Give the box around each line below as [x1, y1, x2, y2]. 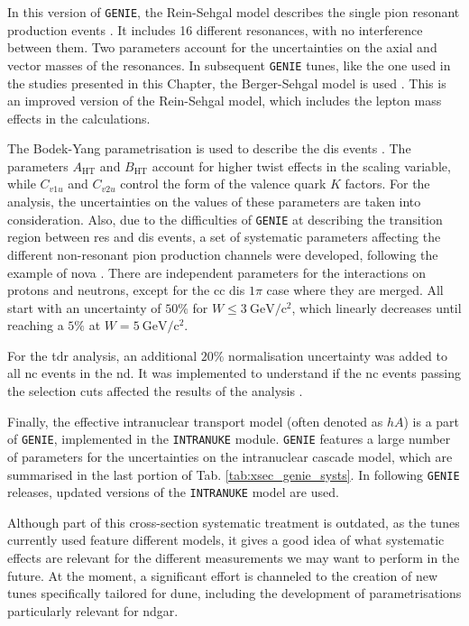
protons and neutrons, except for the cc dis [7, 281, 245, 299]
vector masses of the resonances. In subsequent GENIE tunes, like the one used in [7, 55, 451, 74]
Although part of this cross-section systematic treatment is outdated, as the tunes [7, 512, 460, 531]
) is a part [403, 411, 460, 430]
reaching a [7, 316, 64, 335]
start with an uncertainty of [7, 298, 161, 317]
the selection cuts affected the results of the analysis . [7, 382, 303, 400]
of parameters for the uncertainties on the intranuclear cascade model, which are [7, 446, 453, 465]
